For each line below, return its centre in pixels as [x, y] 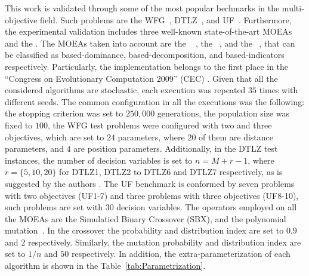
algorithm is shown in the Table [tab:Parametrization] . [105, 266]
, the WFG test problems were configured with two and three [160, 125]
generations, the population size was [223, 113]
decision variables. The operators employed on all [207, 207]
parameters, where [151, 137]
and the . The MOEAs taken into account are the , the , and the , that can [150, 43]
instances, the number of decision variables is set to [99, 160]
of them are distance [236, 137]
